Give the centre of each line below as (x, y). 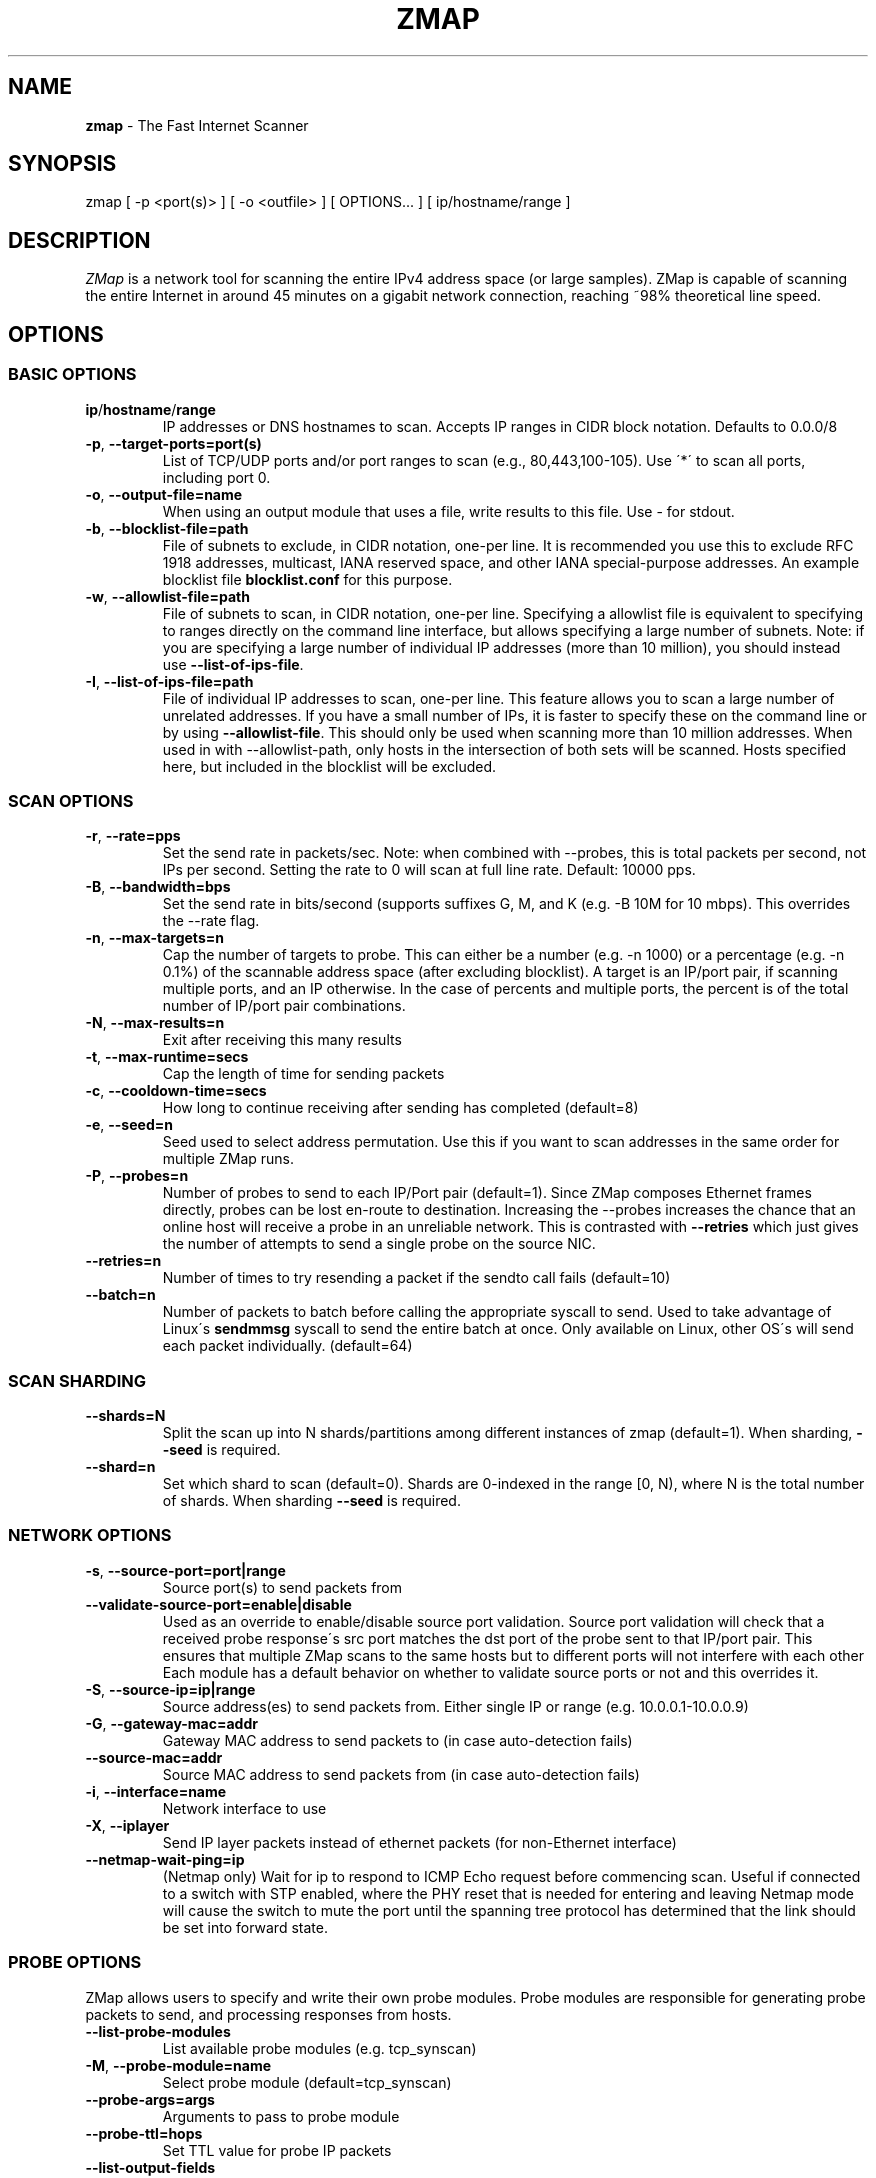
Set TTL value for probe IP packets (277, 2150)
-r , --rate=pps (133, 836)
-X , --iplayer (127, 1825)
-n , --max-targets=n (154, 938)
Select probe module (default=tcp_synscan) (307, 2082)
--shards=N (125, 1415)
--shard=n (120, 1466)
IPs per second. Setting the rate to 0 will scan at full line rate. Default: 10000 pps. (429, 870)
